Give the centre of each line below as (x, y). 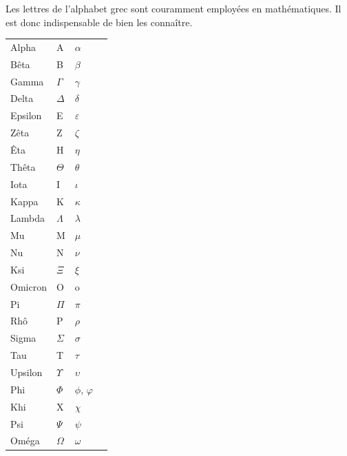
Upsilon (27, 372)
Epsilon (26, 115)
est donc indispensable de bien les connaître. (99, 22)
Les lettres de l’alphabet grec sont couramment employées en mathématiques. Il (173, 8)
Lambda (28, 218)
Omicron (29, 286)
